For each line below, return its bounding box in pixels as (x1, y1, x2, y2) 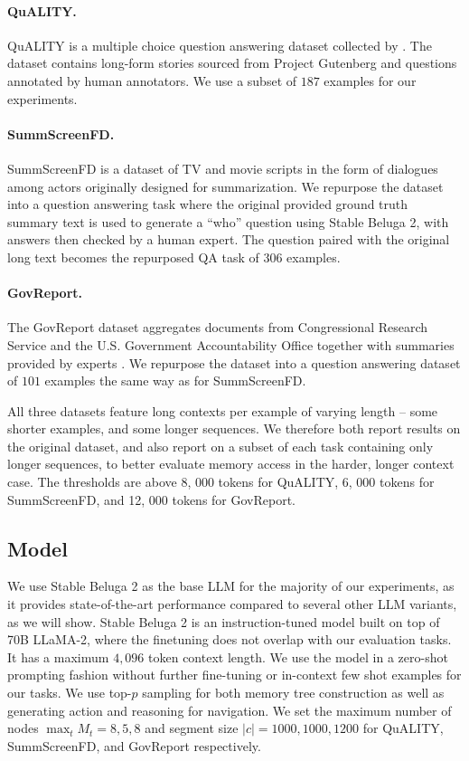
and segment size (145, 718, 239, 737)
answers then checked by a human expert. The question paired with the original (7, 230, 450, 249)
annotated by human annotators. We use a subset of (7, 71, 297, 90)
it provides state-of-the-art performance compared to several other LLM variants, (7, 595, 457, 614)
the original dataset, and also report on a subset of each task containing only (7, 436, 434, 455)
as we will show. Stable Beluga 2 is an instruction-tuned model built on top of (7, 612, 440, 631)
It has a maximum (7, 647, 109, 666)
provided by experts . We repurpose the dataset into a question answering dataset (7, 353, 461, 372)
